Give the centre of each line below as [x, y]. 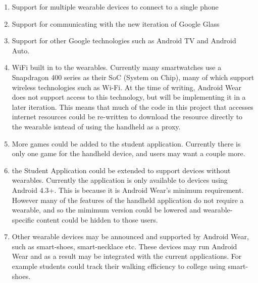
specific [23, 219]
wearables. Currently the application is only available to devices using [120, 180]
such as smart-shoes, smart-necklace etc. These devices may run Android [124, 246]
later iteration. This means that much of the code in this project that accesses [133, 107]
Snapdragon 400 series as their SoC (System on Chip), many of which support [133, 77]
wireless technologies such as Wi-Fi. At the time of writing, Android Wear [126, 87]
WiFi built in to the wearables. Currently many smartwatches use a [117, 67]
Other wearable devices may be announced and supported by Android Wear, [130, 236]
